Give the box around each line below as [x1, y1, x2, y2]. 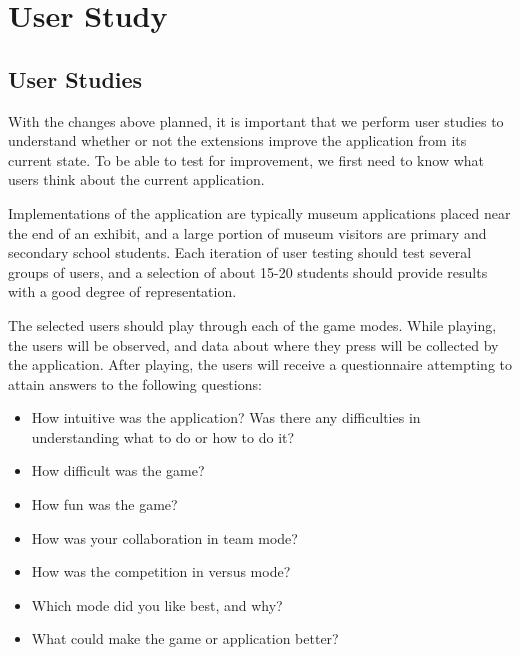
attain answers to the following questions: [8, 373, 262, 394]
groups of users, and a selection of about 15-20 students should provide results [8, 261, 488, 282]
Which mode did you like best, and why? [31, 594, 283, 615]
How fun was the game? [31, 494, 178, 515]
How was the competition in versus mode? [31, 561, 291, 582]
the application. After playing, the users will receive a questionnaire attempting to [8, 354, 513, 375]
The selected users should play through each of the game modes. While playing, [8, 314, 497, 335]
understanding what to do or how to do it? [31, 426, 295, 447]
